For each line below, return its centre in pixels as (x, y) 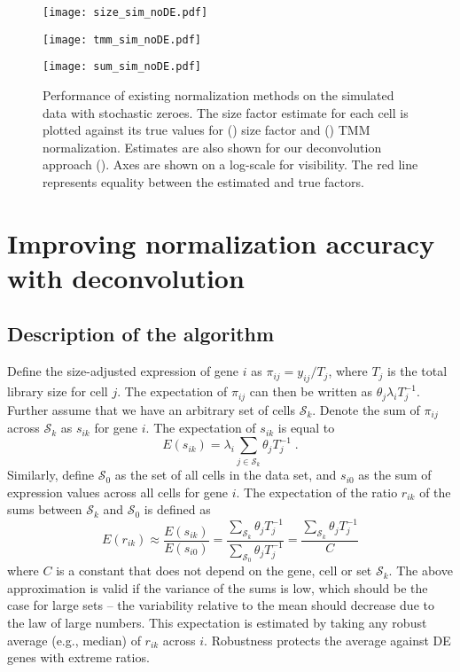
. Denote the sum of (366, 409)
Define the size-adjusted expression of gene (123, 371)
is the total (417, 371)
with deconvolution (126, 277)
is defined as (177, 509)
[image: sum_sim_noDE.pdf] (122, 67)
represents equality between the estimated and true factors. (203, 181)
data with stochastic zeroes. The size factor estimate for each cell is (226, 112)
